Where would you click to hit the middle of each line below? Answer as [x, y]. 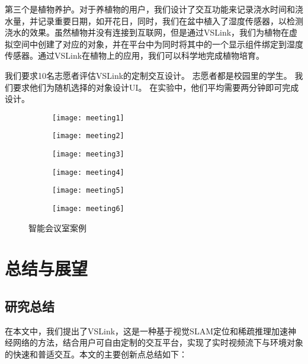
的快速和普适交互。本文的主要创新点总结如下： [96, 354]
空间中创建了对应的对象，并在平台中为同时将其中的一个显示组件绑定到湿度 [158, 44]
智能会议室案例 [57, 227]
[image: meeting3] [88, 154]
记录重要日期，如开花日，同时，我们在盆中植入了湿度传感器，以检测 [170, 20]
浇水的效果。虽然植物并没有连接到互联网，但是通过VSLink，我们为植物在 [147, 32]
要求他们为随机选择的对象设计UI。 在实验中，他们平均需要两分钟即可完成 [156, 87]
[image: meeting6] [88, 209]
